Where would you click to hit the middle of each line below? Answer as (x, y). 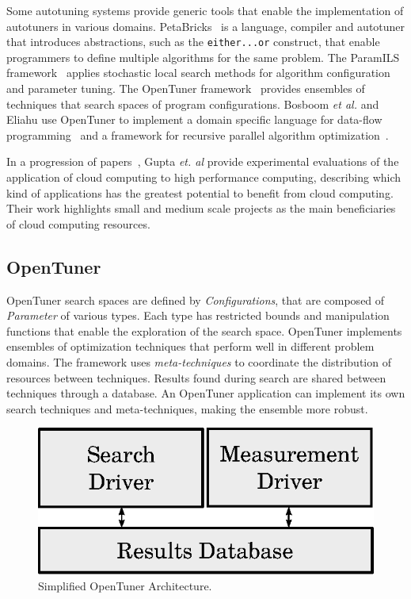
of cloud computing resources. (78, 223)
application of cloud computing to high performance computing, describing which (204, 177)
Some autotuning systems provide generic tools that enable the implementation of (205, 10)
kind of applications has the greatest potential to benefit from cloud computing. (200, 192)
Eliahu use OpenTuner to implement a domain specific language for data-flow (194, 119)
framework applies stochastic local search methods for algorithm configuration (198, 73)
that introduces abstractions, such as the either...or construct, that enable (193, 42)
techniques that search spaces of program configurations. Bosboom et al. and (193, 104)
